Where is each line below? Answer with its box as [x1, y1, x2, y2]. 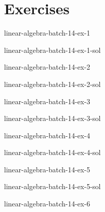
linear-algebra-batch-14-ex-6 [4, 198, 90, 209]
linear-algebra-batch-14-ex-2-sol [4, 78, 101, 89]
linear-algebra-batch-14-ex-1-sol [4, 44, 101, 55]
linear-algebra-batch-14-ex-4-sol [4, 147, 101, 158]
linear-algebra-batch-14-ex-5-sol [4, 181, 101, 192]
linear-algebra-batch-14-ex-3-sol [4, 113, 101, 124]
